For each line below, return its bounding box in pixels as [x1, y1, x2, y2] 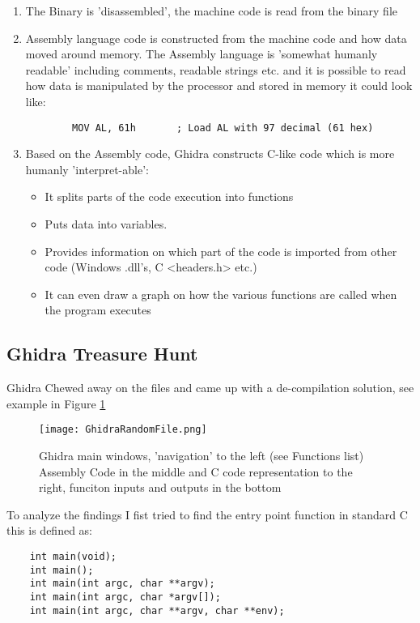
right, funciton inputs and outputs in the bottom [39, 479, 282, 496]
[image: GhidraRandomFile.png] [39, 424, 207, 436]
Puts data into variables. [45, 215, 168, 232]
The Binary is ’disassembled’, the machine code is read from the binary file [25, 2, 398, 19]
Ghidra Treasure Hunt [6, 341, 198, 366]
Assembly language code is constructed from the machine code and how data [25, 29, 407, 46]
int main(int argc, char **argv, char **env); [29, 604, 285, 617]
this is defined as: [6, 522, 93, 539]
